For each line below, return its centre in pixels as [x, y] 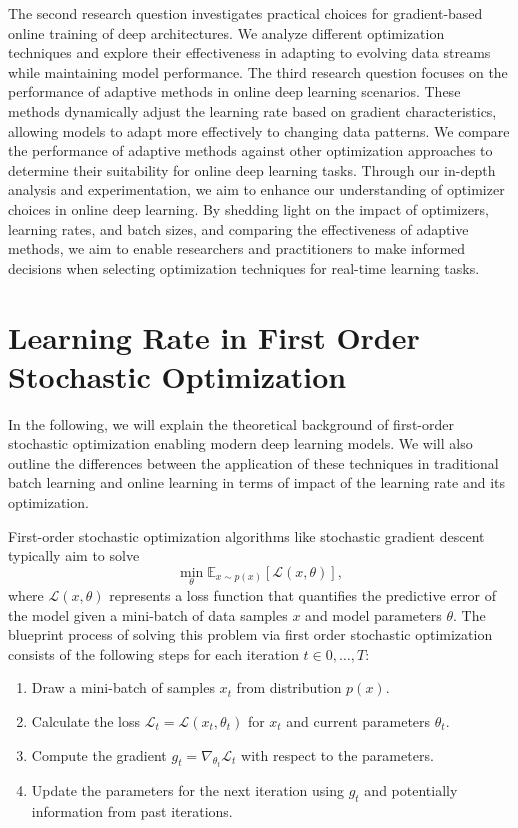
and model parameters [373, 614]
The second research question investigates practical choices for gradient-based [245, 13]
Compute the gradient [99, 754]
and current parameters [358, 720]
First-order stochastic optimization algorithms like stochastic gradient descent [246, 535]
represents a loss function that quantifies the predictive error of [303, 595]
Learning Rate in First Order [214, 336]
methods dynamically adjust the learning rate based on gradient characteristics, [252, 110]
